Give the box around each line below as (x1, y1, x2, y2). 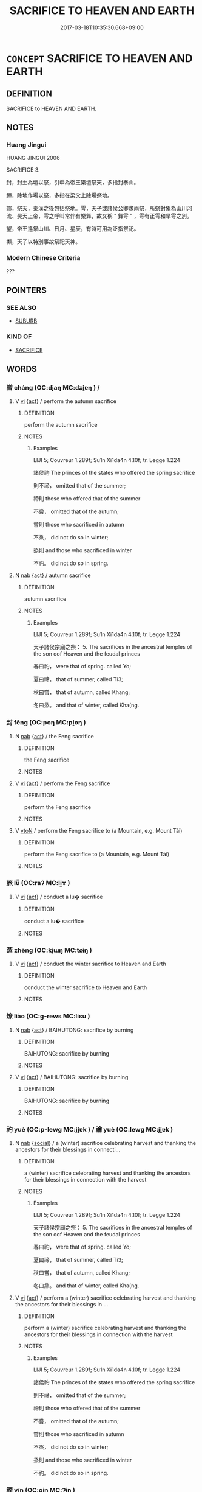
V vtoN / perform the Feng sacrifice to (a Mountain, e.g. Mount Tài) (15, 827, 183, 834)
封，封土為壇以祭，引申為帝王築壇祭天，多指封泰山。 (6, 179, 140, 186)
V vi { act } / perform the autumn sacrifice (15, 398, 117, 405)
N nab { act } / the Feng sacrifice (15, 732, 94, 740)
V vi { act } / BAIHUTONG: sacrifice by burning (15, 1073, 129, 1080)
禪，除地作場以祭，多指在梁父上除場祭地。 (6, 192, 113, 199)
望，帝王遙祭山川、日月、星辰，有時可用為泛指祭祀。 (6, 225, 140, 233)
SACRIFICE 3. (6, 166, 41, 173)
